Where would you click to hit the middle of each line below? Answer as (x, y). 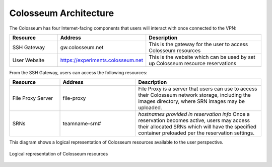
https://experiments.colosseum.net (102, 60)
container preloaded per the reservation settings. (196, 133)
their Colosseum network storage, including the (195, 95)
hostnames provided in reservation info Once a (194, 114)
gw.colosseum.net (82, 47)
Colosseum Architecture (62, 13)
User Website (28, 60)
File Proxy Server (33, 98)
